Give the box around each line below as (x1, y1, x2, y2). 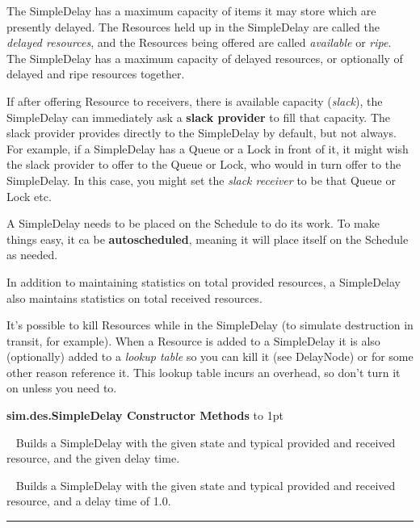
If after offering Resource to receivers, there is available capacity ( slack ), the (6, 92, 383, 109)
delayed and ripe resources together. (6, 65, 185, 82)
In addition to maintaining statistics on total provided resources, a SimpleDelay (6, 273, 401, 290)
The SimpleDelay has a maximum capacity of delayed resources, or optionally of (6, 49, 403, 66)
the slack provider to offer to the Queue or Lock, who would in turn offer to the (6, 156, 401, 173)
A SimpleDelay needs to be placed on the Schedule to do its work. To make (6, 215, 380, 232)
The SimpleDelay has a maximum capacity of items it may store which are (6, 2, 376, 19)
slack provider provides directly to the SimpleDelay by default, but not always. (6, 124, 397, 141)
